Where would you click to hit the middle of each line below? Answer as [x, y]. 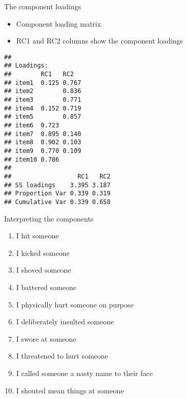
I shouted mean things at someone [70, 390]
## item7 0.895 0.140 [43, 134]
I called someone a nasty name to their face [84, 373]
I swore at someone [46, 338]
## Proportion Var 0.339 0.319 [57, 194]
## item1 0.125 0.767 [43, 83]
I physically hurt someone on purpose [75, 304]
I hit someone [37, 236]
